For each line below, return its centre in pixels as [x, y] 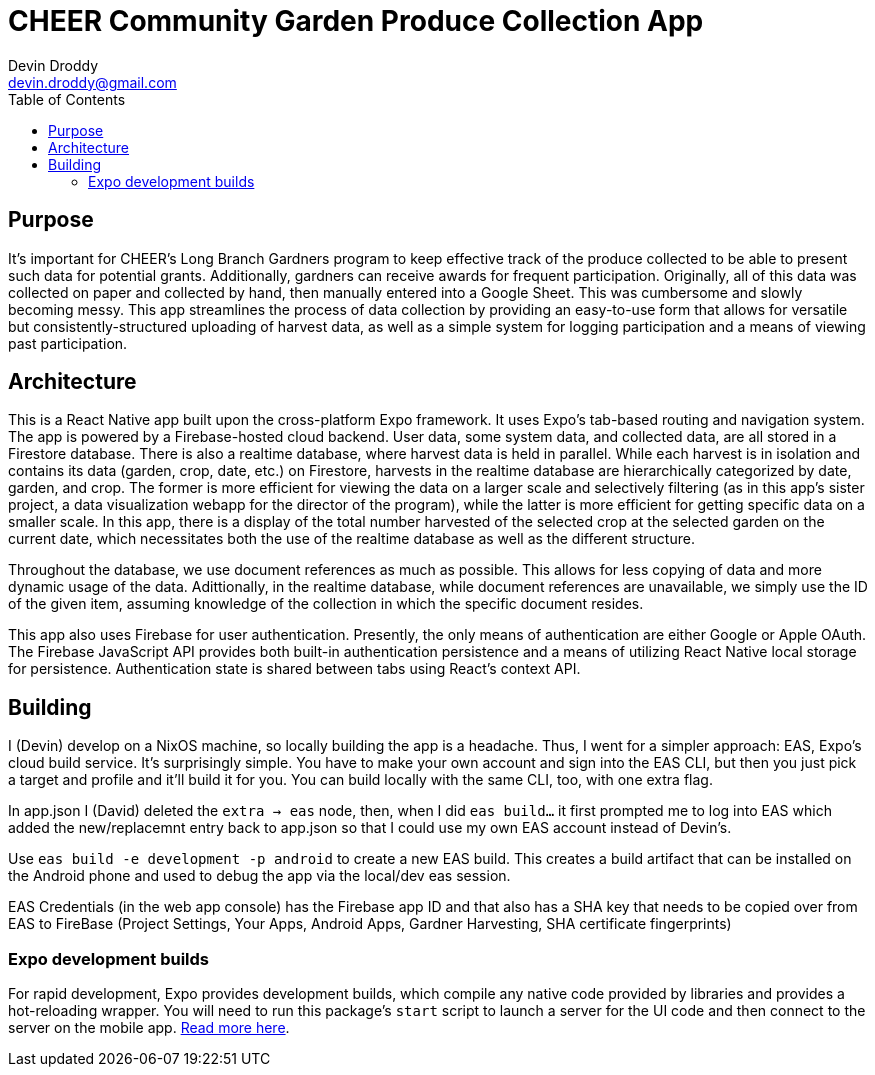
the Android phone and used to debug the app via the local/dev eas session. [259, 876]
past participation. [68, 343]
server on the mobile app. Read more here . [149, 1028]
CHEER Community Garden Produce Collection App [356, 21]
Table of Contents [67, 99]
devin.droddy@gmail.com [92, 82]
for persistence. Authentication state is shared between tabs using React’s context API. [294, 669]
